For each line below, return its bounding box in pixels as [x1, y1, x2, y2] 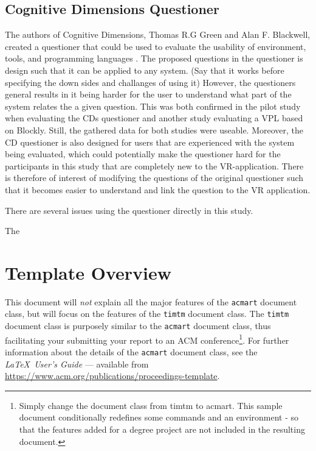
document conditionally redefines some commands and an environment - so [19, 411, 299, 424]
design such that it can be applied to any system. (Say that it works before [5, 63, 284, 76]
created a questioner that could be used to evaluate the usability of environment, [5, 40, 306, 52]
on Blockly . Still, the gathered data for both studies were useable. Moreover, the [5, 123, 304, 136]
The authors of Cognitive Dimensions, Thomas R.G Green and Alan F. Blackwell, [5, 28, 311, 41]
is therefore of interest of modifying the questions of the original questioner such [5, 171, 304, 184]
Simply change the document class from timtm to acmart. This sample [19, 399, 283, 411]
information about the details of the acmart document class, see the [5, 346, 258, 358]
